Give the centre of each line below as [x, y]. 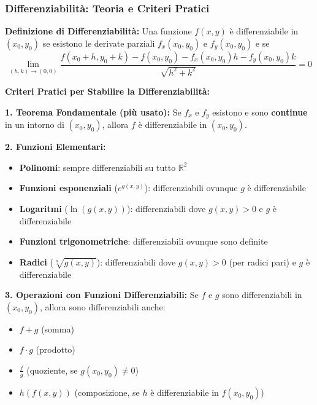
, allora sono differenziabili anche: [102, 306]
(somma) [58, 328]
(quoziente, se [52, 370]
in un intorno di [35, 124]
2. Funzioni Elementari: [55, 147]
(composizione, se [107, 392]
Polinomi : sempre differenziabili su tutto [97, 167]
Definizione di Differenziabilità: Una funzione [98, 31]
